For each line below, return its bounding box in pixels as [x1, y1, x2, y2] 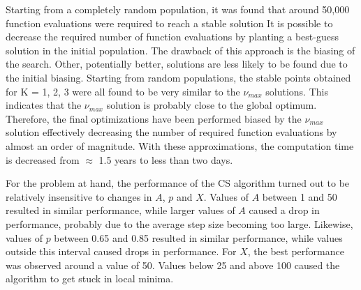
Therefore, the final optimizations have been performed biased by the [6, 111, 302, 125]
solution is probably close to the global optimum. [106, 98, 317, 112]
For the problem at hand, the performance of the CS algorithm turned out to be [6, 176, 350, 190]
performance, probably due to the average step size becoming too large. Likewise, [6, 216, 353, 231]
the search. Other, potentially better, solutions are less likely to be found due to [6, 56, 348, 71]
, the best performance [247, 244, 344, 259]
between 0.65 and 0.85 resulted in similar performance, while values [54, 230, 343, 245]
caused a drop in [249, 203, 320, 217]
